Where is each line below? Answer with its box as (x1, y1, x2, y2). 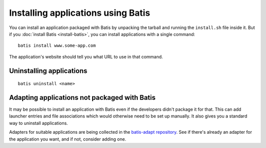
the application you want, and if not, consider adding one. (9, 136, 127, 142)
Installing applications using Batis (9, 7, 150, 18)
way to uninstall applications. (9, 120, 68, 126)
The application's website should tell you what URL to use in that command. (9, 54, 163, 59)
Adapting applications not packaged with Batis (9, 93, 156, 102)
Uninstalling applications (9, 66, 88, 75)
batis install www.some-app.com (18, 43, 96, 49)
